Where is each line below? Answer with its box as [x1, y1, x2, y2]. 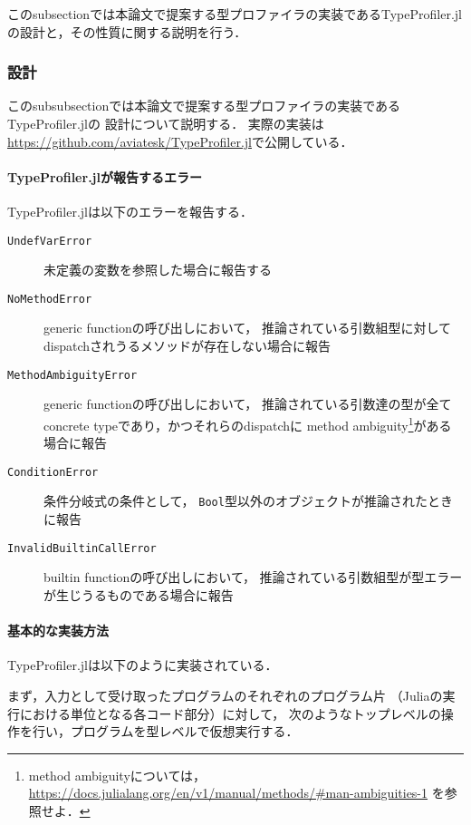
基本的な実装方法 [7, 621, 109, 640]
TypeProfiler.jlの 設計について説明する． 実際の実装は [7, 114, 324, 132]
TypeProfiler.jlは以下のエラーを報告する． [7, 201, 253, 220]
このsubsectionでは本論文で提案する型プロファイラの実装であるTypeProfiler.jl [7, 5, 462, 23]
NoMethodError [7, 292, 92, 306]
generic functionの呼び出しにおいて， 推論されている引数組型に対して [43, 318, 452, 337]
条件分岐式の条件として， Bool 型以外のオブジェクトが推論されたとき [43, 491, 453, 510]
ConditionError [7, 465, 99, 479]
